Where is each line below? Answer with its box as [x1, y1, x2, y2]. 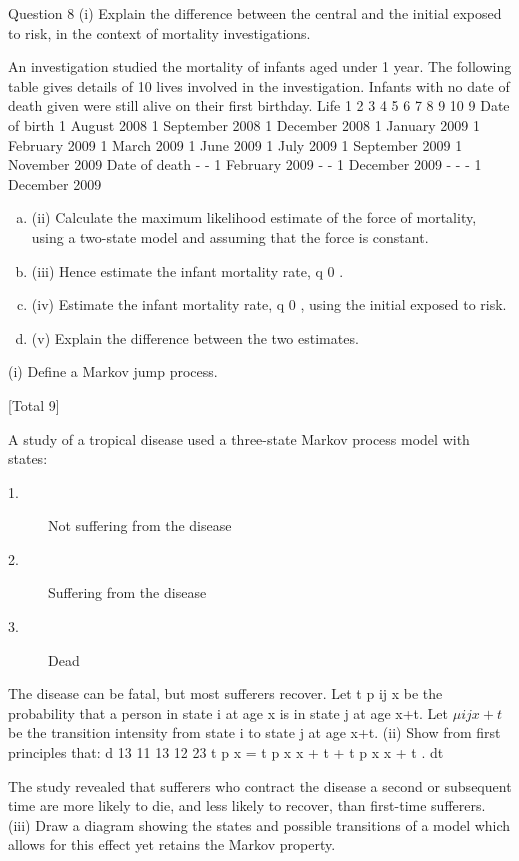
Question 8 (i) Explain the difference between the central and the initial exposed [8, 3, 502, 23]
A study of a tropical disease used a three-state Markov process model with [8, 428, 470, 449]
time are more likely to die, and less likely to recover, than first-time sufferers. [8, 795, 486, 816]
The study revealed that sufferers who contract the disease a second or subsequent [8, 775, 512, 796]
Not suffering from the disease [48, 515, 232, 536]
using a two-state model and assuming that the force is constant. [31, 226, 429, 247]
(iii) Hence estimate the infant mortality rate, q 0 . [31, 260, 344, 281]
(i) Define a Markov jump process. [8, 361, 218, 382]
